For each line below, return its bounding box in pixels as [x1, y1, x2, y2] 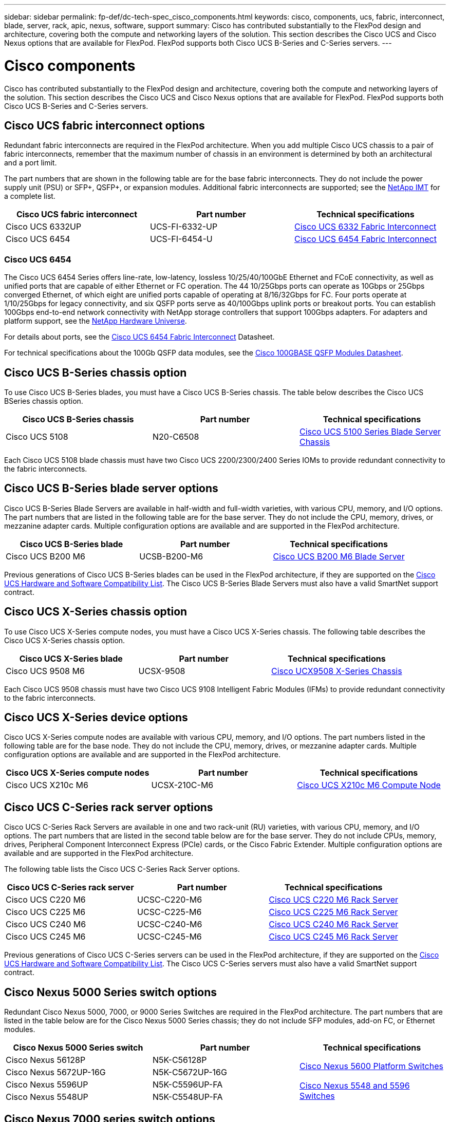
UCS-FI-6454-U [149, 234, 213, 245]
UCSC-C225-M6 [137, 907, 202, 918]
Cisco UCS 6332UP [6, 221, 82, 232]
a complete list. [4, 192, 55, 201]
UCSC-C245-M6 [137, 931, 202, 942]
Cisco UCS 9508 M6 [6, 665, 85, 676]
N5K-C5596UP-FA [152, 1079, 223, 1090]
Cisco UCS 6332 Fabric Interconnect [294, 221, 437, 232]
